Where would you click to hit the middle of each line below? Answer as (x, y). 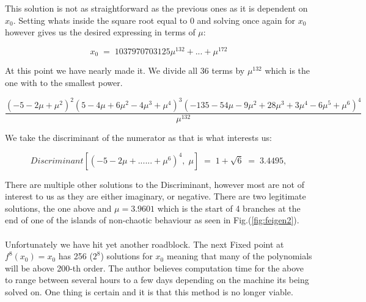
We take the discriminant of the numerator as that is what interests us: (138, 138)
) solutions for (126, 256)
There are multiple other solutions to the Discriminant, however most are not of (155, 184)
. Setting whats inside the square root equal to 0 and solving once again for (154, 20)
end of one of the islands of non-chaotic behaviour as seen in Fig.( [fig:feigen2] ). (152, 220)
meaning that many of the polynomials (239, 256)
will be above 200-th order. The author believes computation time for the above (155, 268)
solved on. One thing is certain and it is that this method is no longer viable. (149, 291)
